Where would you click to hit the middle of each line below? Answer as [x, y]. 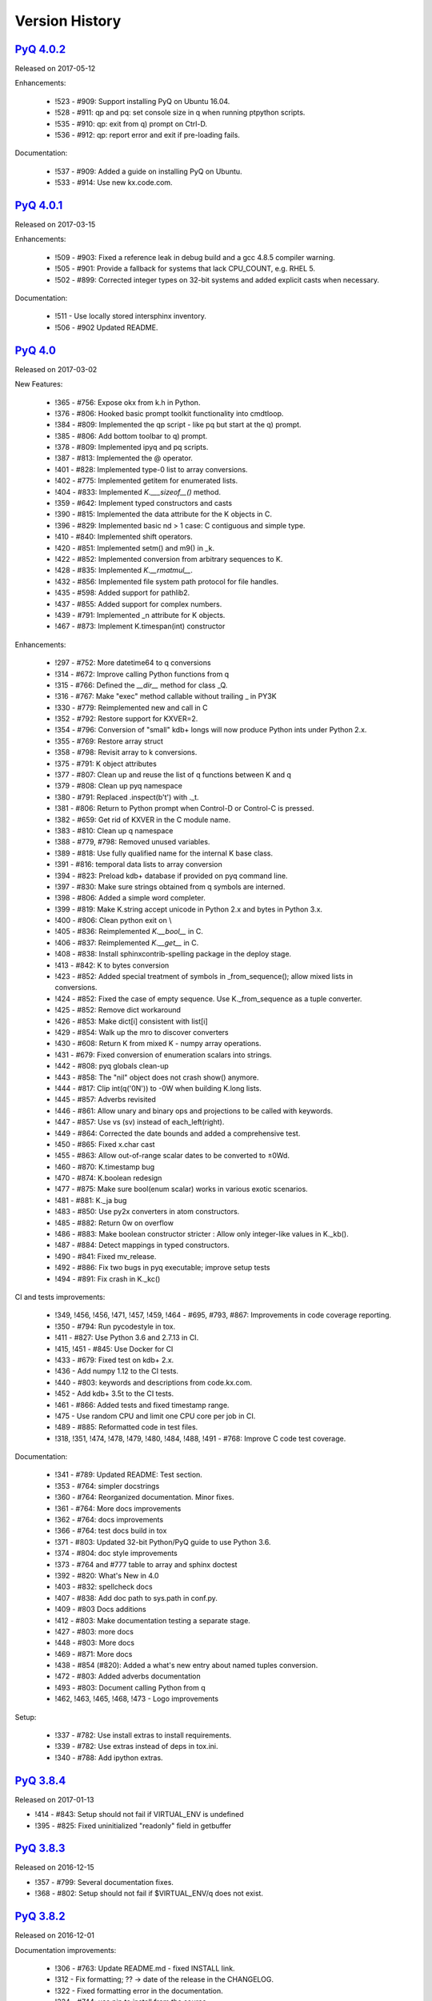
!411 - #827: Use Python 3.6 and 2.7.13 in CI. [127, 1337]
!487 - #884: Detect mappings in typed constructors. [142, 1245]
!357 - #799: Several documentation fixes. [104, 1882]
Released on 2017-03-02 [56, 369]
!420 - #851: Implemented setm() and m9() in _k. [135, 547]
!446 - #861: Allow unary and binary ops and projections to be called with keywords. [194, 1111]
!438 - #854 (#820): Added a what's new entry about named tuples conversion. [186, 1666]
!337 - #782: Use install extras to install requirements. [143, 1735]
